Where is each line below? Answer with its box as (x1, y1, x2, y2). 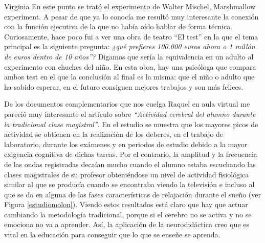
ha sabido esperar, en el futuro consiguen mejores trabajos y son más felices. (4, 81, 244, 92)
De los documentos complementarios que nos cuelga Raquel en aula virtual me (4, 98, 250, 109)
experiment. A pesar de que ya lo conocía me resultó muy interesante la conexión (4, 11, 259, 22)
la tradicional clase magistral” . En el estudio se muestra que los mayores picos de (4, 118, 258, 129)
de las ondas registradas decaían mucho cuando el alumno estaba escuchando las (4, 158, 256, 169)
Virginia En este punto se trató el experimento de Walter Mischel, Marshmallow (4, 1, 256, 11)
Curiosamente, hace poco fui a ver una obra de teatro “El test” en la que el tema (4, 31, 258, 42)
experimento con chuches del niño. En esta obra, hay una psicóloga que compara (4, 61, 256, 72)
